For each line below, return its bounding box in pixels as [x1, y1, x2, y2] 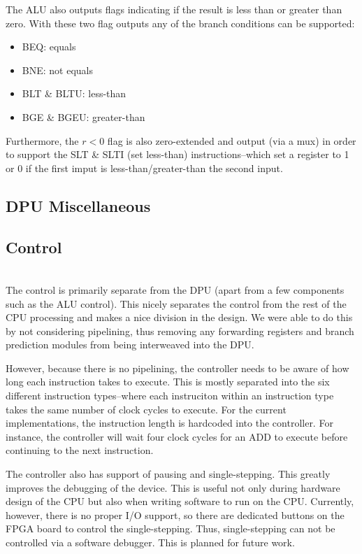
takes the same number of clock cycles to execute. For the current [6, 402, 287, 416]
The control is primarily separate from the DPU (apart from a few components [6, 282, 345, 297]
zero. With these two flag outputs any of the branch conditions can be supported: [6, 15, 355, 30]
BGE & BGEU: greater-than [22, 109, 145, 124]
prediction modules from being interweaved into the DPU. [6, 337, 254, 352]
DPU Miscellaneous [6, 194, 151, 216]
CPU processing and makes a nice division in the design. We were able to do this [6, 310, 353, 325]
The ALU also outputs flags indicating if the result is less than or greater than [6, 2, 342, 16]
